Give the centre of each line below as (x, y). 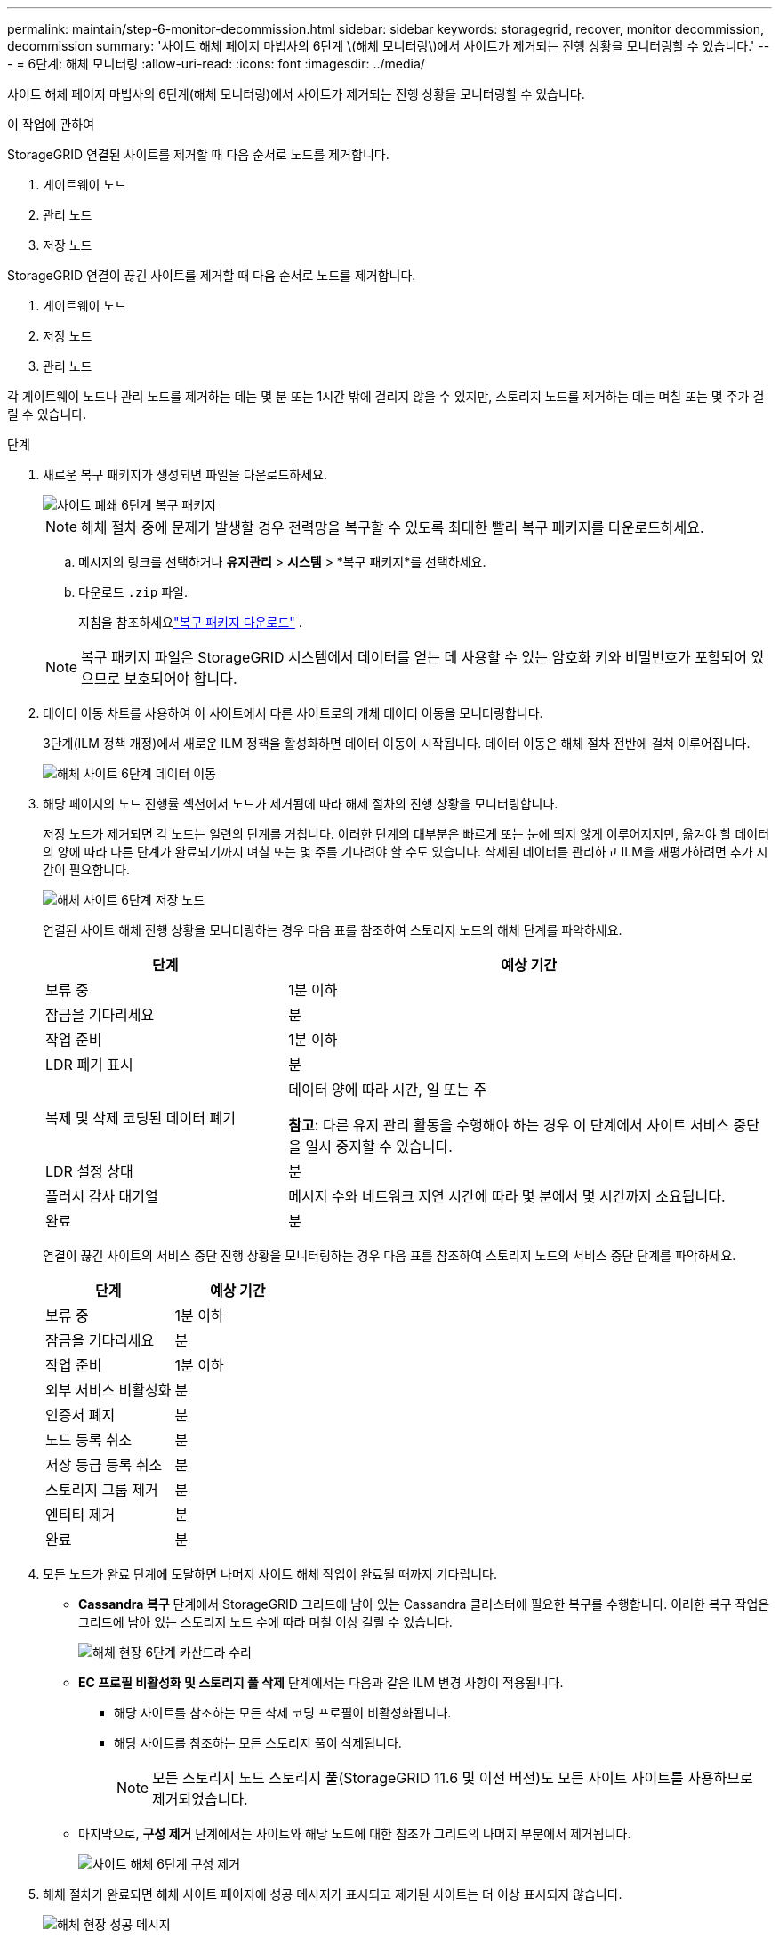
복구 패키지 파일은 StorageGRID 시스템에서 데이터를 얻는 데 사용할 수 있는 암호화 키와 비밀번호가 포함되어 (414, 657)
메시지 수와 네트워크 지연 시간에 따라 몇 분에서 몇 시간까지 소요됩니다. (507, 1196)
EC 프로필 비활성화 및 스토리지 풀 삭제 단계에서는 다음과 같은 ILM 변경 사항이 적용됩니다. (321, 1682)
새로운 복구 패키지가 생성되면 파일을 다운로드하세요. (185, 474)
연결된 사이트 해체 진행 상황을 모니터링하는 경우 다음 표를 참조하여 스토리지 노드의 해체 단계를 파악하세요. (333, 930)
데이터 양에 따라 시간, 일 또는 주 (388, 1090)
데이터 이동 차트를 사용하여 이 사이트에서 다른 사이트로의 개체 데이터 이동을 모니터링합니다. (293, 713)
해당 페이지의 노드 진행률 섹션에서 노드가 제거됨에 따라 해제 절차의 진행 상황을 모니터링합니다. (301, 804)
